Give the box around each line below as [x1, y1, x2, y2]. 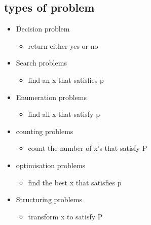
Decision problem [16, 23, 70, 34]
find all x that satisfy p [28, 109, 100, 119]
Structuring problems [16, 194, 82, 205]
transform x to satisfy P [28, 211, 103, 221]
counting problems [16, 125, 73, 136]
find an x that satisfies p [28, 74, 104, 85]
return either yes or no [28, 40, 98, 51]
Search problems [16, 57, 67, 68]
